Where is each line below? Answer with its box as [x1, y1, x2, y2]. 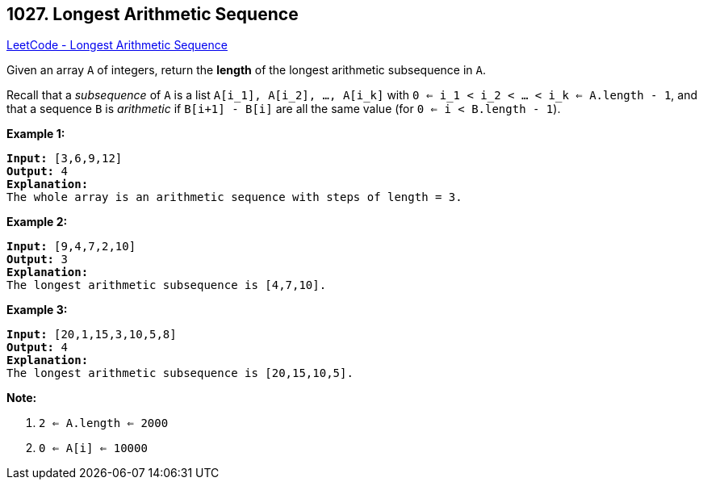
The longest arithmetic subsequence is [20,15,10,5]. [6, 367, 354, 380]
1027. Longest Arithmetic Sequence [6, 4, 299, 24]
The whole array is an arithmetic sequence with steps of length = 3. [6, 191, 462, 204]
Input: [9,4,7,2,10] [6, 240, 136, 253]
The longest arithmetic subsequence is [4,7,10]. [6, 279, 327, 292]
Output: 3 [6, 253, 68, 266]
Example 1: [6, 127, 65, 141]
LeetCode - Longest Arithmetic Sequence [6, 38, 228, 52]
